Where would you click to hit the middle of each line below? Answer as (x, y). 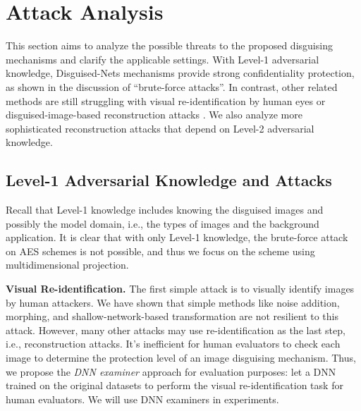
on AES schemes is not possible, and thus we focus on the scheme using (160, 251)
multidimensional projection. (67, 265)
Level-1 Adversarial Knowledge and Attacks (169, 180)
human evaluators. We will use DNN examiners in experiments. (142, 399)
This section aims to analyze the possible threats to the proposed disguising (169, 45)
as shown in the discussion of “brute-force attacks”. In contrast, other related (172, 86)
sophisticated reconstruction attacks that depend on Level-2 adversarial (160, 128)
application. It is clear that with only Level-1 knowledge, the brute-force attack (177, 237)
